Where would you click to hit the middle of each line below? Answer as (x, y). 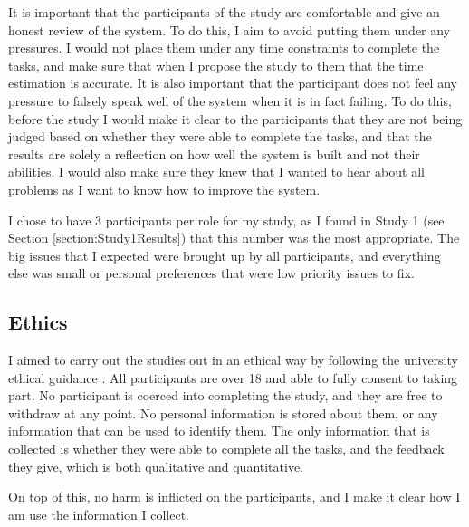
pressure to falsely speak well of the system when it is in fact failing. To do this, (230, 100)
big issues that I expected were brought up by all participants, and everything (225, 255)
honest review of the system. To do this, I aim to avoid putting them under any (230, 29)
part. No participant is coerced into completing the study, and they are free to (225, 395)
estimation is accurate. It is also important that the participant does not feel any (233, 83)
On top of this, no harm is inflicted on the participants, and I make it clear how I (234, 497)
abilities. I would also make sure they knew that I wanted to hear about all (216, 172)
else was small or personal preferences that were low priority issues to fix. (211, 273)
